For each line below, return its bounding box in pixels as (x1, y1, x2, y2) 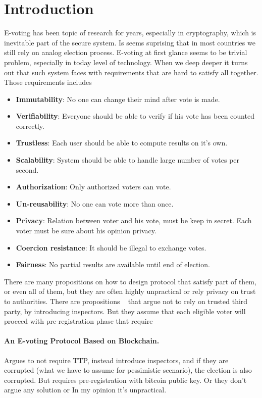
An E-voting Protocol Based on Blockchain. (4, 335, 160, 346)
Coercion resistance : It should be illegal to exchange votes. (16, 242, 206, 253)
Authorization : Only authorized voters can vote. (16, 181, 171, 192)
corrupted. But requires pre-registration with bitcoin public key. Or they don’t (4, 374, 247, 385)
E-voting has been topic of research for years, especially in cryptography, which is (4, 27, 256, 38)
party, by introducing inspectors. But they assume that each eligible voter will (4, 306, 246, 316)
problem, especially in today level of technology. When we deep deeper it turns (4, 57, 248, 67)
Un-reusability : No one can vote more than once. (16, 198, 174, 209)
